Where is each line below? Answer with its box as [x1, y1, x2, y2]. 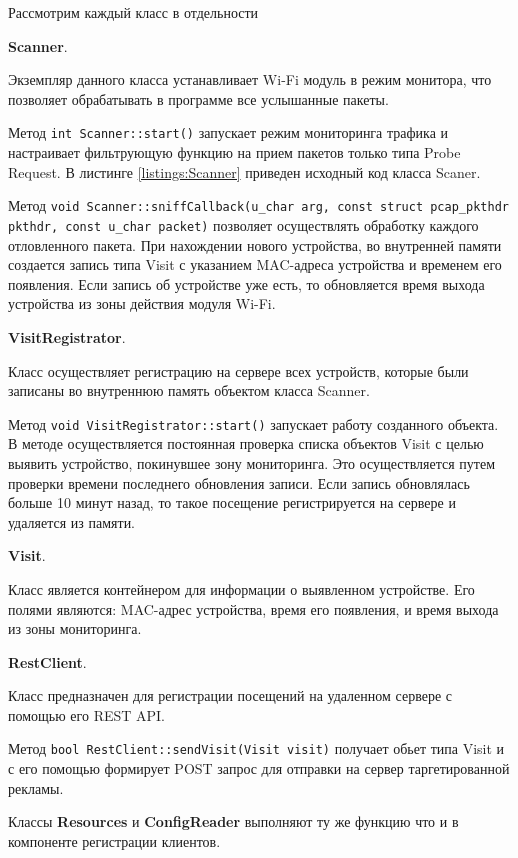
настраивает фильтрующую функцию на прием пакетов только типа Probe [8, 142, 461, 163]
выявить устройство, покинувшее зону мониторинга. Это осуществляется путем [8, 452, 495, 473]
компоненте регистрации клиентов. [8, 830, 221, 851]
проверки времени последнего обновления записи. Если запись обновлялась [8, 472, 470, 493]
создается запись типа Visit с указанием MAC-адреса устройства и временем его [8, 254, 502, 275]
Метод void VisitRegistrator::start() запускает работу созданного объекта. [8, 413, 499, 434]
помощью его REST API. [8, 704, 166, 725]
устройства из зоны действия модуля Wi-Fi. [8, 293, 276, 314]
